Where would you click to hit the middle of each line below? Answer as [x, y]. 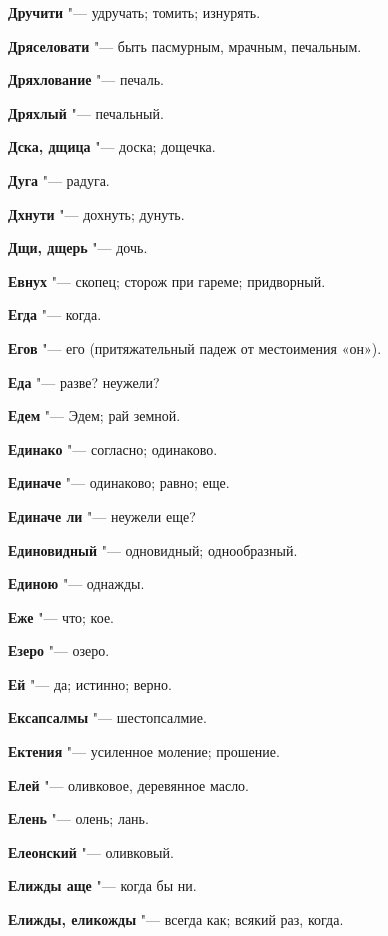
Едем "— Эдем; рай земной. [94, 415]
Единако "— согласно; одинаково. [113, 448]
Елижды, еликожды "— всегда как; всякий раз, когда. [176, 919]
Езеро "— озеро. [59, 650]
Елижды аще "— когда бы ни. [102, 885]
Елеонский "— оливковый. [91, 851]
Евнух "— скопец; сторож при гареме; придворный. [167, 280]
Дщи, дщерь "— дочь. [78, 247]
